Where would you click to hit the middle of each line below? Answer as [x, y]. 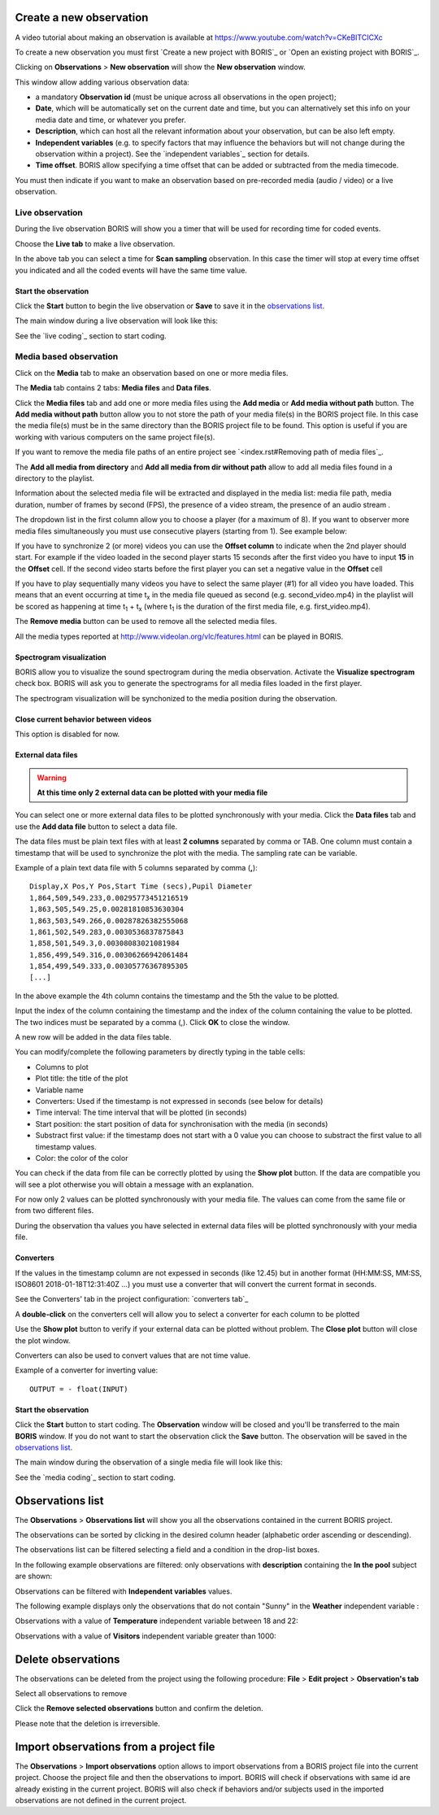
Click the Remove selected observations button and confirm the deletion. [139, 1708]
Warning [52, 778]
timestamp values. [66, 1146]
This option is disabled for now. [67, 734]
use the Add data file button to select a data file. [96, 827]
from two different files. [54, 1211]
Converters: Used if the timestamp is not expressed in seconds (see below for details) [179, 1101]
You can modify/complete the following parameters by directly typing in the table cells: [160, 1052]
